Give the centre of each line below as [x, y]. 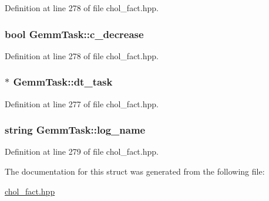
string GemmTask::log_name [75, 130]
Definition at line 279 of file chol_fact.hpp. [82, 151]
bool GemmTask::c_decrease [74, 34]
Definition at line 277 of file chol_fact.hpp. [82, 103]
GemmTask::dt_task [63, 82]
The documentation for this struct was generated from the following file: [135, 171]
